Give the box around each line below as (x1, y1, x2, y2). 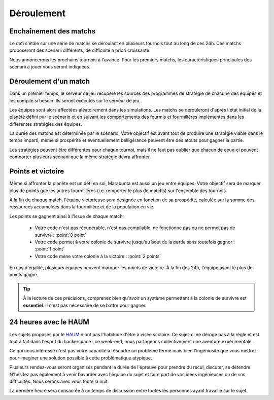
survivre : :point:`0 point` (35, 232, 86, 238)
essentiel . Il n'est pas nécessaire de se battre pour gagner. (23, 302, 147, 308)
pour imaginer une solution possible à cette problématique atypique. (9, 355, 152, 361)
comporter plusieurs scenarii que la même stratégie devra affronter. (9, 154, 151, 160)
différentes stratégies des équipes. (9, 121, 82, 127)
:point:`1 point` (35, 246, 65, 252)
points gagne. (9, 272, 38, 278)
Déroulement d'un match (9, 77, 90, 86)
